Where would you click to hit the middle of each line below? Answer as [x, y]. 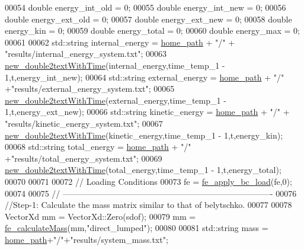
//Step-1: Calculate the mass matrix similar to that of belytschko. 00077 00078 [148, 205]
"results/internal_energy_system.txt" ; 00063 [86, 54]
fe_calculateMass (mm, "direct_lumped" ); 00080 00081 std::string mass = [137, 228]
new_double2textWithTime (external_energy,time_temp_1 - [116, 100]
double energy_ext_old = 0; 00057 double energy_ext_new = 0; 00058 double [148, 19]
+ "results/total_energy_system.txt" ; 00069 [84, 158]
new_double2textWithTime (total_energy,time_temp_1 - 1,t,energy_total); [143, 170]
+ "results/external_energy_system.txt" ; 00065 [90, 89]
